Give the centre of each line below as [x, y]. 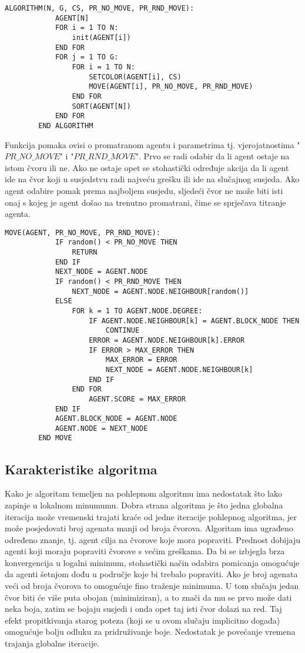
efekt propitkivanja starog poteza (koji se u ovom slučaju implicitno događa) [143, 620]
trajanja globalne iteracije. [52, 643]
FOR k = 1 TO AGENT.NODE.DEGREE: [137, 311]
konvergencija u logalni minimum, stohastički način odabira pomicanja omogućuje [152, 562]
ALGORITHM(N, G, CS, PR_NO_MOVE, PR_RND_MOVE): [100, 8]
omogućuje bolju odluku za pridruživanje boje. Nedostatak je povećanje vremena [150, 632]
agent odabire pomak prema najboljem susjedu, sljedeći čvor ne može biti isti [144, 190]
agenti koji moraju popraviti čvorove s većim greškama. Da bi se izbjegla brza [145, 551]
